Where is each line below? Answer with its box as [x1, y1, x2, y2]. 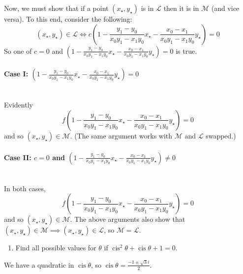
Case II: [4, 152, 31, 162]
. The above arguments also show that [70, 214, 185, 224]
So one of [4, 45, 32, 56]
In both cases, [4, 183, 46, 193]
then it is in [163, 3, 199, 13]
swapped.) [206, 130, 236, 140]
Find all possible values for [15, 242, 96, 253]
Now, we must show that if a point [4, 3, 109, 13]
